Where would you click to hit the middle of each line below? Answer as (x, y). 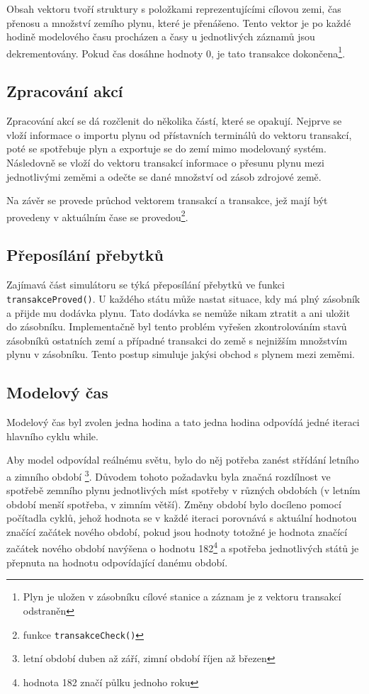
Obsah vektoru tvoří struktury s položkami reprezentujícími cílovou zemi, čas (174, 9)
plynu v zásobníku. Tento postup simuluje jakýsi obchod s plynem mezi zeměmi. (181, 354)
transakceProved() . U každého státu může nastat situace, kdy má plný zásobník (183, 298)
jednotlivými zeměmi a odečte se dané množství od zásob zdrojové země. (164, 176)
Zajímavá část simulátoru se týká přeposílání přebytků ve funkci (146, 285)
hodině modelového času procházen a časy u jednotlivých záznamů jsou (161, 37)
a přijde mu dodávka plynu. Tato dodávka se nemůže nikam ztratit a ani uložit (178, 312)
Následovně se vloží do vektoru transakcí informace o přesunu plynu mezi (165, 163)
